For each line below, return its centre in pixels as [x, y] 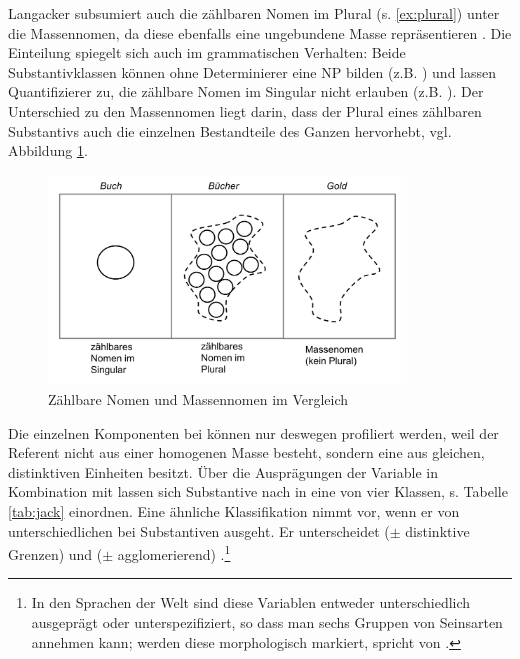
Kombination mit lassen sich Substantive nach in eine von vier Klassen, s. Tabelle [258, 491]
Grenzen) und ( [55, 553]
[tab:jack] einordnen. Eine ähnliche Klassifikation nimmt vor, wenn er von [234, 511]
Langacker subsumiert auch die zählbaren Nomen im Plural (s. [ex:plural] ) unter [254, 13]
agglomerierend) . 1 [174, 552]
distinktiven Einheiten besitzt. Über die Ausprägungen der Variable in [223, 471]
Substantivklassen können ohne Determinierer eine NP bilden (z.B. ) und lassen [252, 71]
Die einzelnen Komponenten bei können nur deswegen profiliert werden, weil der [253, 432]
